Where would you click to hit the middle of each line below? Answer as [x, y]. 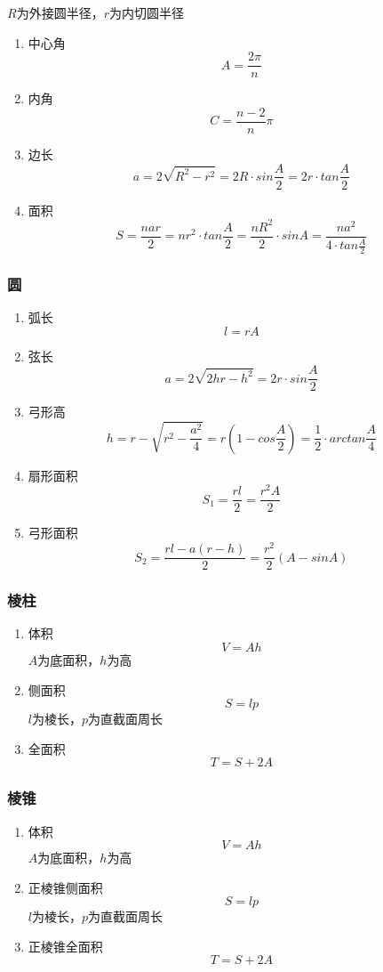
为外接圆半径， [60, 12]
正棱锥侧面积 [65, 887]
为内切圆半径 [146, 12]
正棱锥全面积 [65, 946]
